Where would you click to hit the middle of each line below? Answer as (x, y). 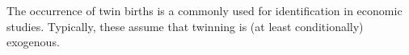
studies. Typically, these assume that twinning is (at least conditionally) (185, 26)
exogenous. (33, 42)
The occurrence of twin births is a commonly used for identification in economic (204, 10)
